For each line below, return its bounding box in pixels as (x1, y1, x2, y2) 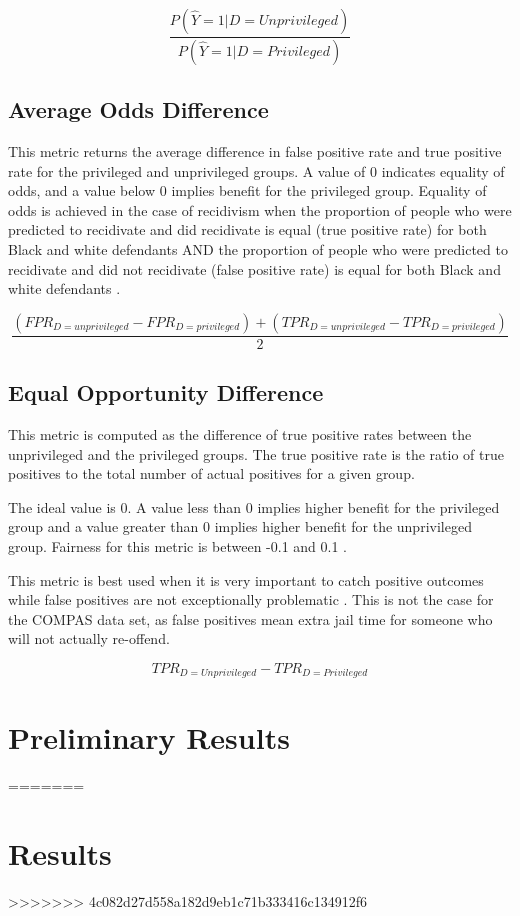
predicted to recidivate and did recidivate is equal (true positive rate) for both (8, 219, 487, 240)
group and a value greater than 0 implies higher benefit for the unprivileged (8, 516, 472, 537)
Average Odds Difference (8, 94, 269, 125)
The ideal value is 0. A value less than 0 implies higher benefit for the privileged (8, 496, 500, 517)
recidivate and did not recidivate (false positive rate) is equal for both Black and (8, 258, 501, 279)
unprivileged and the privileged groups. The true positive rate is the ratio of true (8, 443, 504, 464)
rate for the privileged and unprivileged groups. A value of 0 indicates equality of (8, 160, 505, 181)
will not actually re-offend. (8, 628, 170, 649)
